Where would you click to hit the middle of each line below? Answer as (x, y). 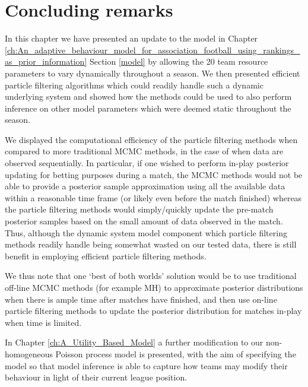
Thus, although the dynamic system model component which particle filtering (146, 232)
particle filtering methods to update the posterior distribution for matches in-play (153, 311)
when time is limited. (43, 322)
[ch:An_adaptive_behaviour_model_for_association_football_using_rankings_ (153, 50)
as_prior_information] (46, 61)
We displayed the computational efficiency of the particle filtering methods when (151, 139)
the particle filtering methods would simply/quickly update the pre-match (139, 209)
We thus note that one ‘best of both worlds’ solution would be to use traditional (151, 276)
